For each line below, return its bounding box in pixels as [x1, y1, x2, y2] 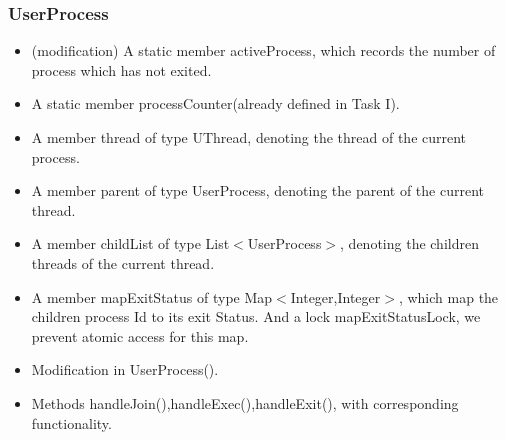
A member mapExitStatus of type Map [31, 286, 273, 307]
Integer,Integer [290, 286, 381, 307]
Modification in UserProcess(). [31, 359, 219, 380]
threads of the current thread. [31, 252, 215, 273]
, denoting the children [340, 233, 479, 254]
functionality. [31, 412, 112, 433]
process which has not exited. [31, 59, 212, 80]
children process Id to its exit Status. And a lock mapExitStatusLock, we [31, 306, 481, 327]
